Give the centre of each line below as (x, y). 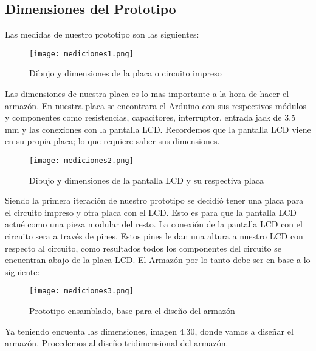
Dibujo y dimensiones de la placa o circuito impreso (125, 73)
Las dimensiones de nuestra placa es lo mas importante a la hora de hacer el (147, 94)
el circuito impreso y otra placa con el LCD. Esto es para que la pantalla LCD (151, 212)
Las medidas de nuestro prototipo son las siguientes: (102, 34)
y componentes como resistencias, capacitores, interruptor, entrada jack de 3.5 (150, 117)
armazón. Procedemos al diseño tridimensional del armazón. (117, 343)
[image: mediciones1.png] (81, 54)
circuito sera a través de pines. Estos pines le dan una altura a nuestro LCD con (154, 236)
